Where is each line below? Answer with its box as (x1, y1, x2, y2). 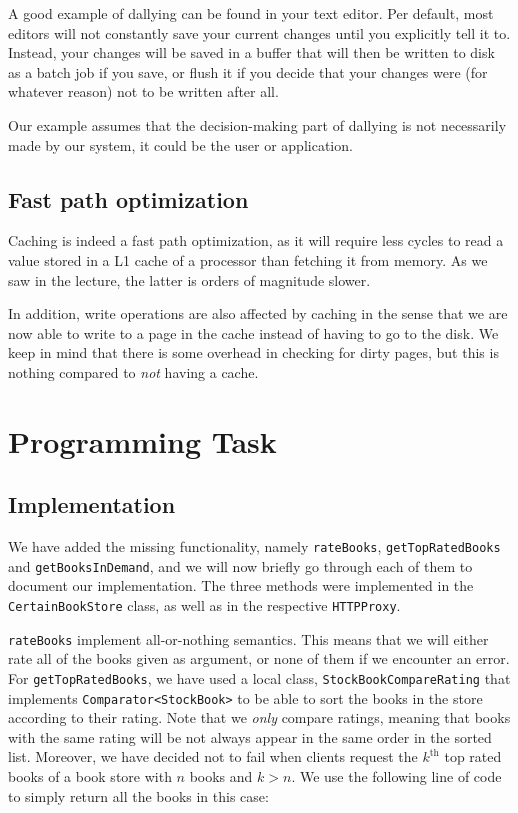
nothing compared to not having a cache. (8, 361, 259, 382)
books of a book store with (8, 766, 172, 786)
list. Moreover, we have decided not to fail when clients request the (8, 746, 418, 767)
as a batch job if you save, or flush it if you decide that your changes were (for (8, 61, 488, 82)
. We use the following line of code (291, 766, 502, 786)
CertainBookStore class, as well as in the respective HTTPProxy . (8, 595, 401, 615)
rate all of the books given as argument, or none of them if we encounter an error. (8, 648, 510, 669)
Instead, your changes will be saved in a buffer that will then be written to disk (8, 42, 495, 63)
